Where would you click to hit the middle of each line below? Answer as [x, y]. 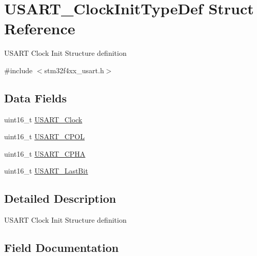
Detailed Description [60, 198]
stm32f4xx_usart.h [74, 70]
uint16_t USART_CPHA [45, 153]
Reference [40, 28]
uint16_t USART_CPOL [44, 136]
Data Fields [36, 98]
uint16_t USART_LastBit [46, 171]
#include [18, 70]
